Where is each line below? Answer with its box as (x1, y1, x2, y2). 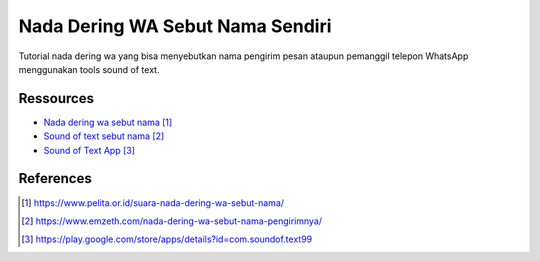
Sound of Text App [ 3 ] (43, 144, 135, 156)
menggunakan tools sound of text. (18, 63, 160, 75)
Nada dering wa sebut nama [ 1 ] (43, 116, 173, 128)
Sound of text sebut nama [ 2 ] (43, 130, 165, 142)
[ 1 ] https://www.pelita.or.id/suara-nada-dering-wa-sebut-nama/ (21, 196, 285, 209)
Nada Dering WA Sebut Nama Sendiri (18, 15, 332, 37)
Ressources (18, 90, 95, 107)
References (18, 170, 92, 187)
